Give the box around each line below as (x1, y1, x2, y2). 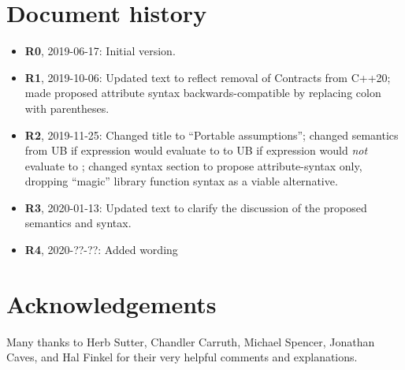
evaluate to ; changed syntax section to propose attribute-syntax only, (24, 157, 362, 174)
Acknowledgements (6, 287, 217, 320)
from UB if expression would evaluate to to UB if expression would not (24, 142, 368, 159)
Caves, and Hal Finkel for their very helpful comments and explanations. (6, 349, 358, 365)
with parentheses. (24, 99, 110, 116)
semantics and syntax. (24, 215, 132, 231)
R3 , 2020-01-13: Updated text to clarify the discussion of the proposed (24, 199, 367, 215)
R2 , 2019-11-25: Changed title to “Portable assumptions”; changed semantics (24, 126, 399, 143)
